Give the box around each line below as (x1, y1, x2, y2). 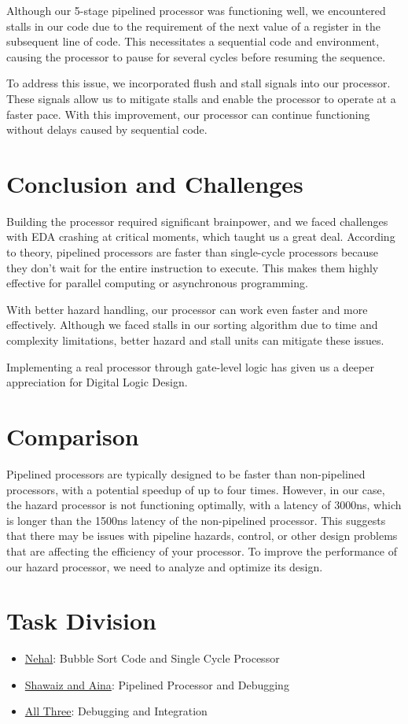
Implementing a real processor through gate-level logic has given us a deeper (6, 358, 374, 375)
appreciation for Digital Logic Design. (6, 374, 188, 390)
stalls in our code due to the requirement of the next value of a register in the (6, 17, 381, 34)
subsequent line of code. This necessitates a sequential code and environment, (6, 33, 380, 50)
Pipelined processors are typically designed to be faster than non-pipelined (6, 465, 366, 482)
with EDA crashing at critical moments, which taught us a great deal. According (6, 228, 395, 245)
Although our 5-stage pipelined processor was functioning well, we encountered (6, 2, 386, 18)
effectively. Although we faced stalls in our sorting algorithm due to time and (6, 316, 378, 333)
